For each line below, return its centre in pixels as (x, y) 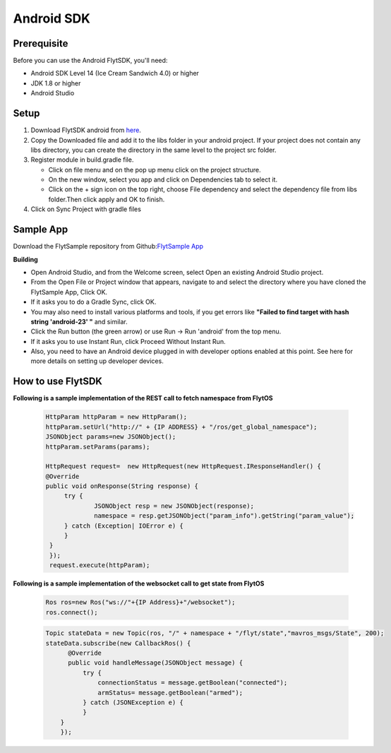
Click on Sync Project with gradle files (86, 209)
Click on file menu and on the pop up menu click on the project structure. (155, 170)
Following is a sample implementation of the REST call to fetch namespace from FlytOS (143, 398)
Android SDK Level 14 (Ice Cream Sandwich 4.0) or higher (115, 73)
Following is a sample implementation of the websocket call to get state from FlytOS (139, 583)
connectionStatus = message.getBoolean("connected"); (193, 683)
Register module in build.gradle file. (82, 160)
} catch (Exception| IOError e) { (124, 526)
